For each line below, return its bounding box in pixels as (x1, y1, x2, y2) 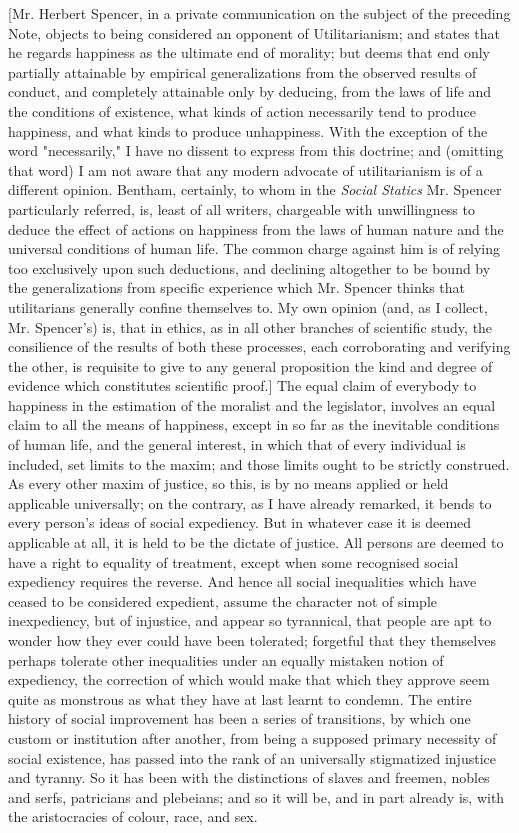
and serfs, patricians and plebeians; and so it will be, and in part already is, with (8, 786, 505, 807)
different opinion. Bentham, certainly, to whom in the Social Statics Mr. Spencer (8, 179, 502, 200)
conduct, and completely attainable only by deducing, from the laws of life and (8, 81, 492, 102)
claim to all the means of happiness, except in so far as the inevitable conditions (8, 414, 500, 435)
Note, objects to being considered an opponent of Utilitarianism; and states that (8, 22, 501, 43)
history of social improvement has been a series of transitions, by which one (8, 708, 471, 729)
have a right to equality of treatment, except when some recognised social (8, 551, 459, 572)
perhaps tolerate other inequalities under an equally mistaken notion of (8, 649, 444, 670)
